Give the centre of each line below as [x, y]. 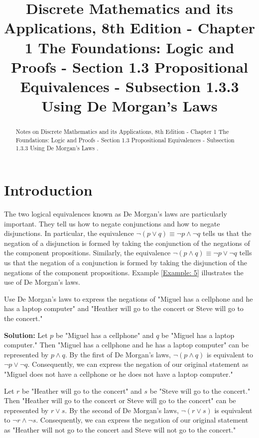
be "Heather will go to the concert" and [82, 390]
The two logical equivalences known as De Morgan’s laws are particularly [116, 214]
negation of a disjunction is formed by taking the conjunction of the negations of [127, 243]
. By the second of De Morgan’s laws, [122, 410]
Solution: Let [26, 335]
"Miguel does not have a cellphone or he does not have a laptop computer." [119, 374]
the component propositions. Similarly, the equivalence [87, 253]
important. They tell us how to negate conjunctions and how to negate [112, 223]
